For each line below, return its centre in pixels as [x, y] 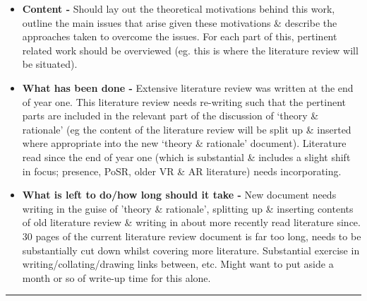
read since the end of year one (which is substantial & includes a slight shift [186, 157]
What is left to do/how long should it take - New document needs [179, 195]
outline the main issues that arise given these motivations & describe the [180, 22]
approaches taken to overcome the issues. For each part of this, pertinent [180, 36]
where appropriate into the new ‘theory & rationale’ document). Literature [184, 143]
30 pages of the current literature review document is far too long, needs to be [192, 236]
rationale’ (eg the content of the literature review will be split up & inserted [187, 129]
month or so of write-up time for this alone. [116, 277]
